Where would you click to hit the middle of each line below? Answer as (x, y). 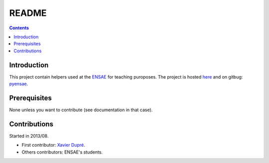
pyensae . (19, 84)
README (28, 13)
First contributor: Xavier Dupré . (54, 145)
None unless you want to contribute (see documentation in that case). (81, 110)
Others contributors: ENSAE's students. (62, 152)
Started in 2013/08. (29, 136)
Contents (19, 28)
